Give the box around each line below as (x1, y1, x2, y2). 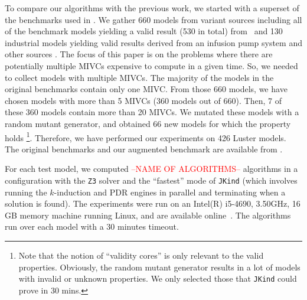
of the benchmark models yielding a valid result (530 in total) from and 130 (5, 25, 283, 37)
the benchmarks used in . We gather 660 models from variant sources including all (5, 13, 302, 25)
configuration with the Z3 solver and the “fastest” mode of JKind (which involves (5, 174, 298, 186)
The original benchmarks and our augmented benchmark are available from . (5, 142, 283, 155)
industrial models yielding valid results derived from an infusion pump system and (5, 36, 302, 48)
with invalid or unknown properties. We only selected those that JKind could (18, 272, 297, 285)
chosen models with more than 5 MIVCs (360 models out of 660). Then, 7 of (5, 94, 282, 106)
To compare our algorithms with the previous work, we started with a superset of (5, 2, 299, 14)
